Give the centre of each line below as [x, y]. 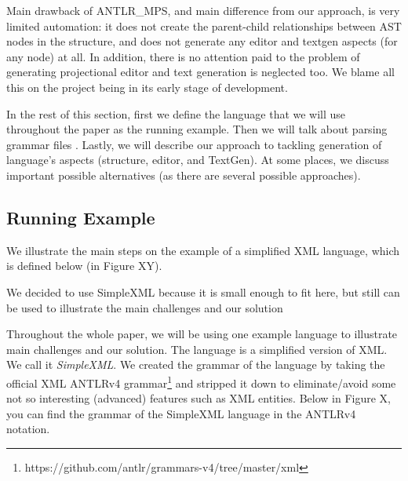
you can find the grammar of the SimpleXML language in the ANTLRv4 [181, 413]
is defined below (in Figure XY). [84, 266]
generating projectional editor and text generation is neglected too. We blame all [200, 72]
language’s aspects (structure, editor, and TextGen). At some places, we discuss [198, 160]
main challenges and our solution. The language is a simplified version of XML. [197, 349]
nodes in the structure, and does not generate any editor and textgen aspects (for [202, 41]
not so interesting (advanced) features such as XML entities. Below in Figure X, [199, 398]
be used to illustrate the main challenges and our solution [145, 307]
